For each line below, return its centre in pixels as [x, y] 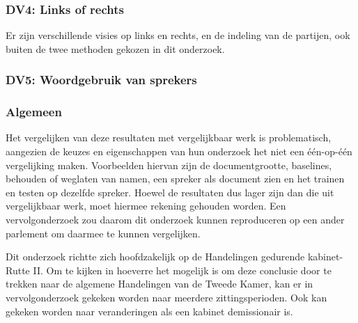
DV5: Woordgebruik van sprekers [101, 80]
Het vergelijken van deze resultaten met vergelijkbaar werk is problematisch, [169, 137]
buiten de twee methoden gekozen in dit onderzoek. [115, 48]
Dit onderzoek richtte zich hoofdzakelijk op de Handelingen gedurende [155, 257]
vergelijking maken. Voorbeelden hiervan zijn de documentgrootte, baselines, [169, 165]
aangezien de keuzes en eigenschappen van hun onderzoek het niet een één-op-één [179, 151]
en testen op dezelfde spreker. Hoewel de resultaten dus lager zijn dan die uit [170, 192]
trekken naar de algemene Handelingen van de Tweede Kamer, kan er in [159, 284]
